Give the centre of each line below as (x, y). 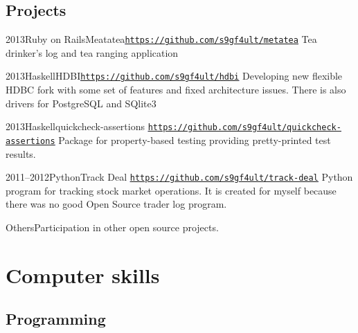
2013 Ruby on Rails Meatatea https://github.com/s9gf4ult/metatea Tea (161, 39)
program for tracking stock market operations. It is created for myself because (171, 190)
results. (21, 153)
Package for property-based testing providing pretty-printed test (195, 139)
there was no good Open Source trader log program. (116, 204)
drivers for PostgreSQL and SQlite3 (81, 103)
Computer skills (83, 274)
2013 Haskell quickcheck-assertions (75, 126)
